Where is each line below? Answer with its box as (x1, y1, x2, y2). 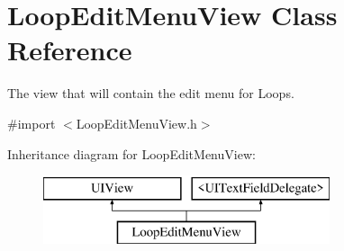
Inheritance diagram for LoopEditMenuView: (7, 144, 256, 163)
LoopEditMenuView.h (76, 113, 197, 132)
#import (7, 113, 56, 132)
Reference (7, 31, 132, 68)
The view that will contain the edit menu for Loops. (7, 84, 294, 103)
